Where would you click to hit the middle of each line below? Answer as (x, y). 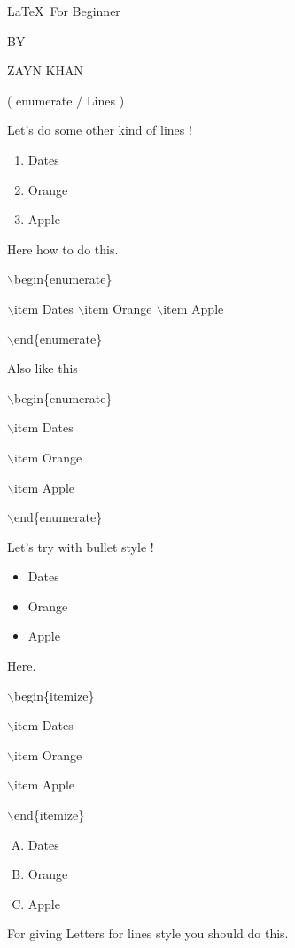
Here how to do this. (63, 249)
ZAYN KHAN (45, 70)
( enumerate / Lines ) (66, 100)
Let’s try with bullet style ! (81, 546)
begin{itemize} (54, 695)
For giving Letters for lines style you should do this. (148, 933)
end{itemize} (49, 815)
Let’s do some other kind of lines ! (100, 130)
